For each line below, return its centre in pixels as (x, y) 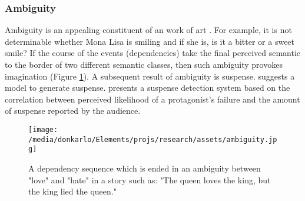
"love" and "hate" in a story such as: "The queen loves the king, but (150, 179)
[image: (43, 129)
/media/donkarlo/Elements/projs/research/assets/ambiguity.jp (153, 139)
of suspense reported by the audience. (73, 111)
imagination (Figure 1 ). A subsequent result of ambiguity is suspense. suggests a (150, 76)
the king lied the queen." (72, 191)
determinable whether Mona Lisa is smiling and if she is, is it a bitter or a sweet (150, 41)
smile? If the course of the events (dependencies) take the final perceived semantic (153, 53)
